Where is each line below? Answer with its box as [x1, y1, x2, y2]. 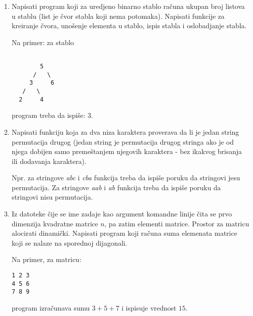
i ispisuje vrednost [122, 303, 176, 313]
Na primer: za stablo [11, 37, 74, 47]
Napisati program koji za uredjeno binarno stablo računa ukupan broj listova [11, 1, 245, 11]
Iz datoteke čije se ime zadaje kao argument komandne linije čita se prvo [11, 209, 232, 219]
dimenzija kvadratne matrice [11, 218, 98, 228]
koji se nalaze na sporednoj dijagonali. [11, 237, 127, 248]
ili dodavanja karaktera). [11, 156, 86, 166]
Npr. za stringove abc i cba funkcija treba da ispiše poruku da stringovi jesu [11, 172, 240, 183]
